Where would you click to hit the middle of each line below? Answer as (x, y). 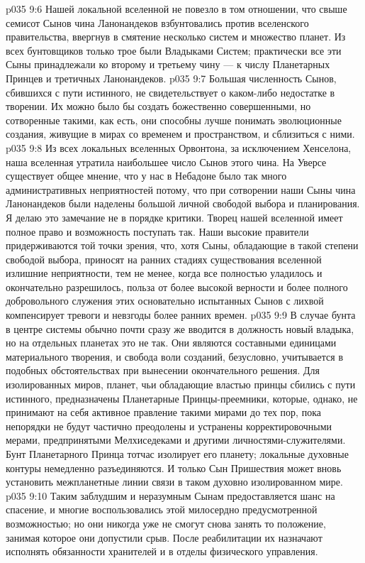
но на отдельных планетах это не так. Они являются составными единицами (171, 343)
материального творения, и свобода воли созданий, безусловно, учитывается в (174, 356)
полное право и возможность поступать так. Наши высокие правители (157, 231)
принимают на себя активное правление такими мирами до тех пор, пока (163, 412)
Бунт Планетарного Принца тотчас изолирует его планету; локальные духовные (177, 454)
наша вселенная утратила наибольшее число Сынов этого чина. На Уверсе (166, 162)
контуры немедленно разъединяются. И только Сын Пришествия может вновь (174, 468)
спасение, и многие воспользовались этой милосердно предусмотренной (162, 509)
